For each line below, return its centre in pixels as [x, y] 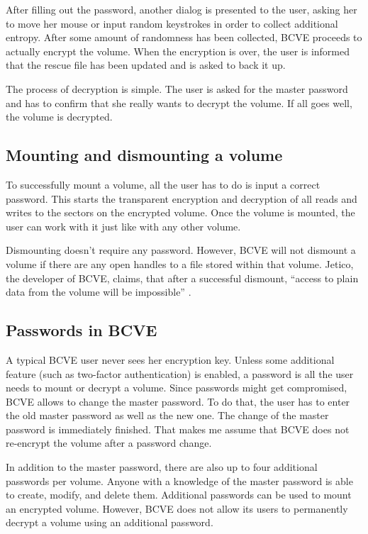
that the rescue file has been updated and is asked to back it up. [146, 65]
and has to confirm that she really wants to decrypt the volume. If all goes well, [179, 102]
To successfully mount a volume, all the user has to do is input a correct [163, 184]
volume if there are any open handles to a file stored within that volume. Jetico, [180, 263]
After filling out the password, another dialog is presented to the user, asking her [182, 9]
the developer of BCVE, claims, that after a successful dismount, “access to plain [182, 278]
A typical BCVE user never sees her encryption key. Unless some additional [170, 359]
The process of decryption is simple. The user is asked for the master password [177, 88]
